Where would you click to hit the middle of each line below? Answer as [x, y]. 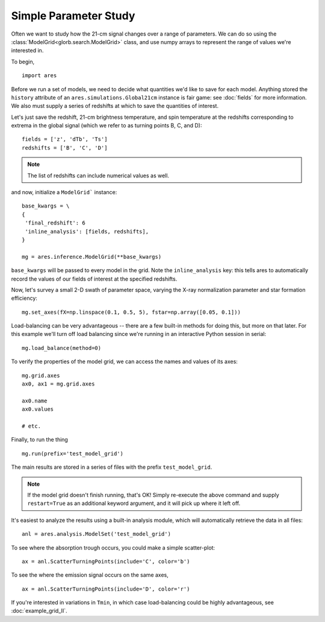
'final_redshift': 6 [55, 223]
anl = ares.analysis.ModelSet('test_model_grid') [97, 534]
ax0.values [38, 409]
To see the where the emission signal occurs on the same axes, [90, 575]
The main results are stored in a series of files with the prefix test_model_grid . [112, 467]
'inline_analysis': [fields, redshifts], [87, 231]
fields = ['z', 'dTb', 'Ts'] [65, 139]
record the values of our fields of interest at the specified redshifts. [94, 279]
